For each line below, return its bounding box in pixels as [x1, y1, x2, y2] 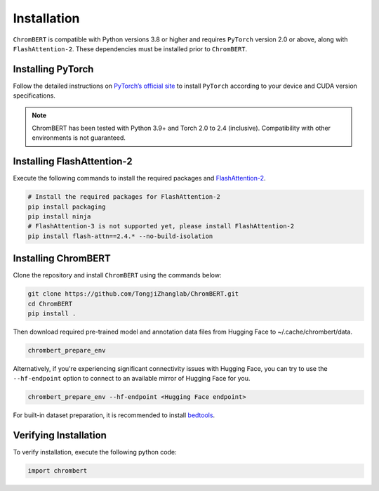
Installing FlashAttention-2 [13, 155, 133, 168]
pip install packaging [27, 202, 106, 211]
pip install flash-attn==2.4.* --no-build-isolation [27, 232, 213, 240]
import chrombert [27, 467, 88, 475]
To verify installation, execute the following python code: [13, 448, 177, 457]
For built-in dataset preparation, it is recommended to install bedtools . [13, 411, 215, 419]
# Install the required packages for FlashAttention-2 [27, 193, 220, 201]
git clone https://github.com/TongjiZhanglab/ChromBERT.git [27, 290, 239, 298]
